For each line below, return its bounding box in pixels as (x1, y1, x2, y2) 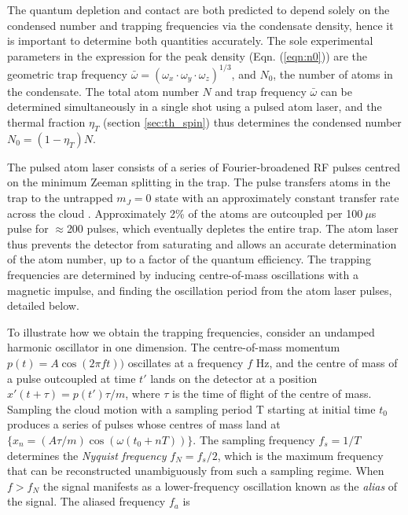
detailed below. (7, 297, 79, 314)
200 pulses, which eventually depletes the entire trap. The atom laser (66, 220, 399, 237)
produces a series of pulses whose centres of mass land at (7, 416, 281, 432)
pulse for (7, 220, 49, 237)
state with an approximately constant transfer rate (155, 189, 399, 206)
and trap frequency (215, 83, 307, 99)
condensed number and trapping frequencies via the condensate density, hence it (7, 17, 394, 33)
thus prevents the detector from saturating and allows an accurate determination (7, 235, 397, 252)
